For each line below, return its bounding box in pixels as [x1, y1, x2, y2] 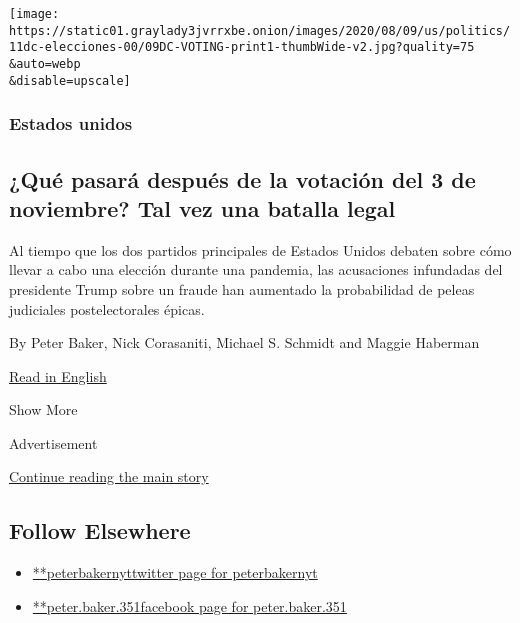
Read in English [9, 365, 107, 386]
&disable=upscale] [9, 73, 131, 88]
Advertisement [9, 432, 98, 453]
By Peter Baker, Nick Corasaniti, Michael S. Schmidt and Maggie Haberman [9, 332, 480, 353]
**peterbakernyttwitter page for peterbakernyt [32, 562, 318, 583]
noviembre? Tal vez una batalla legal [9, 192, 396, 223]
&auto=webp [9, 56, 81, 71]
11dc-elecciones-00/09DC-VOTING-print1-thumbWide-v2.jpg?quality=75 [9, 40, 475, 55]
